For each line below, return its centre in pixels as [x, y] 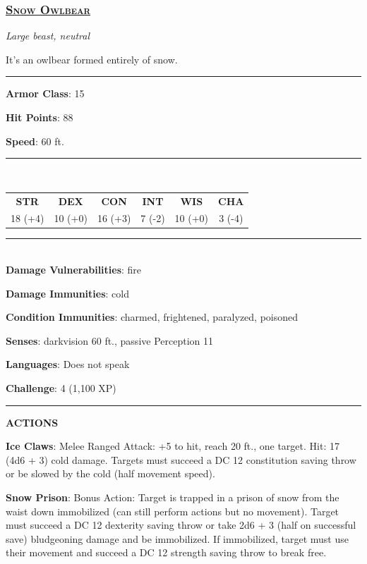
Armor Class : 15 [45, 93]
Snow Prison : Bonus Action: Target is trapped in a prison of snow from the [173, 497]
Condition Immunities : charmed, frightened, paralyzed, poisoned [152, 317]
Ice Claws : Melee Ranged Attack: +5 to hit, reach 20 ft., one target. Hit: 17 [173, 446]
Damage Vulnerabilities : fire [74, 270]
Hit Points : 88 [40, 117]
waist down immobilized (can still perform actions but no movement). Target [173, 511]
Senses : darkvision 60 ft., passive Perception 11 [109, 340]
